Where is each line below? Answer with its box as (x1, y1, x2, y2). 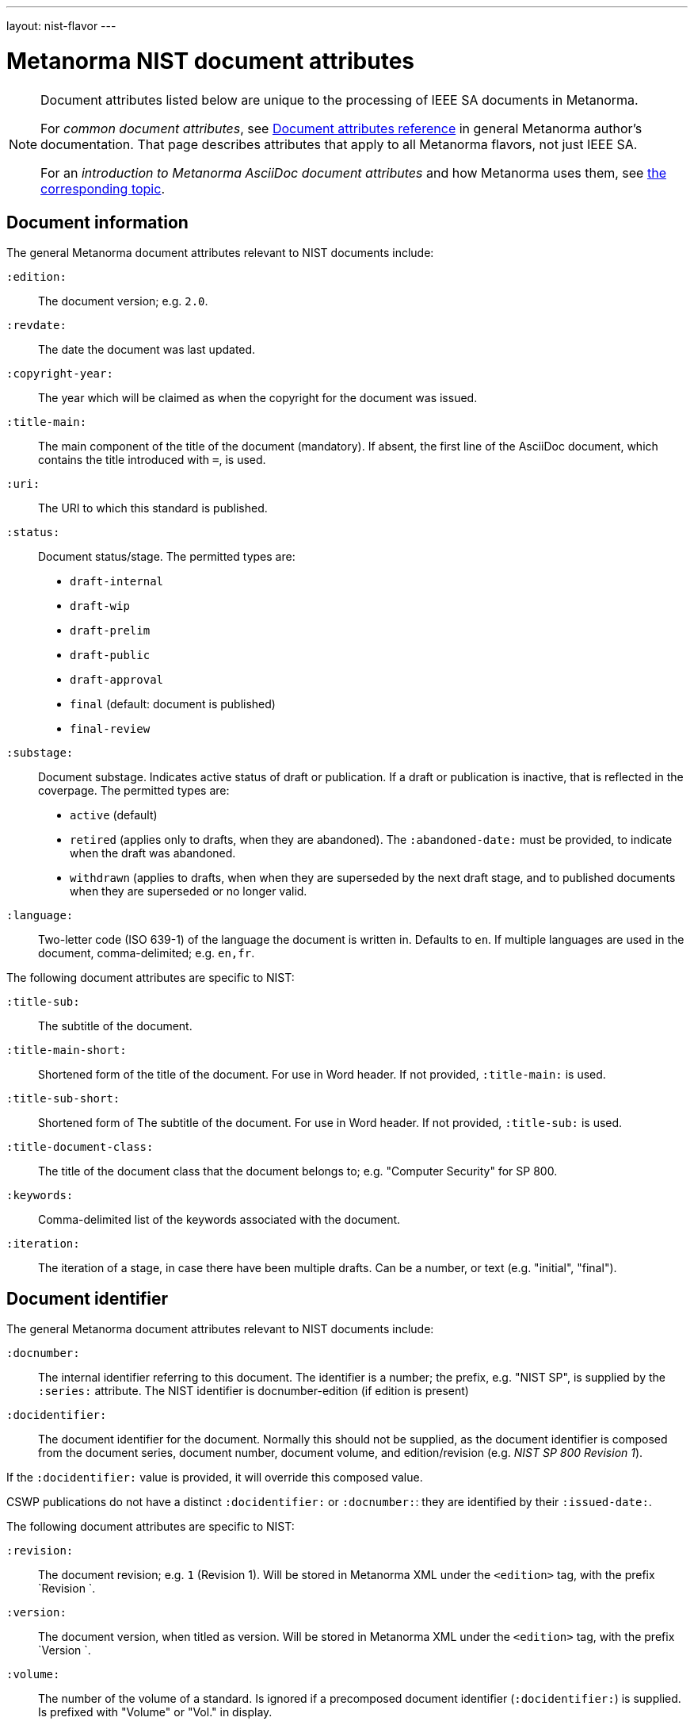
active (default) (70, 808, 158, 822)
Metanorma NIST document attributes (6, 47, 414, 75)
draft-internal (70, 575, 164, 588)
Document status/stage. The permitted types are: (38, 550, 296, 564)
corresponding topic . (40, 180, 165, 197)
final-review (70, 723, 151, 736)
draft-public (70, 649, 151, 662)
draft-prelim (70, 624, 151, 638)
